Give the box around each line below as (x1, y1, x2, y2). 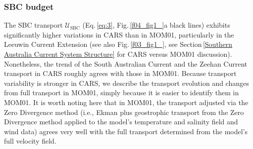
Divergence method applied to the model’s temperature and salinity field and (4, 116, 238, 127)
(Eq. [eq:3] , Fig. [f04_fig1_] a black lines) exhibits (82, 20, 230, 30)
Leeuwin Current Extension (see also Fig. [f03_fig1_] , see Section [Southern (4, 39, 233, 49)
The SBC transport (4, 20, 63, 30)
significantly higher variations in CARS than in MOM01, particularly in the (4, 29, 234, 39)
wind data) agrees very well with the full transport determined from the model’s (4, 126, 248, 136)
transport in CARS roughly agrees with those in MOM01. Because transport (4, 68, 237, 78)
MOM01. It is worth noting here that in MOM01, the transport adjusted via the (4, 97, 249, 107)
